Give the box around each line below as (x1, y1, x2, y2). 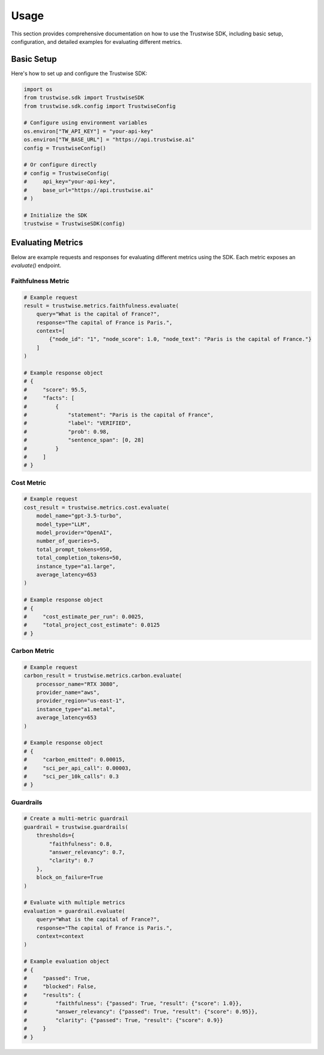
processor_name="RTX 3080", (36, 681, 119, 687)
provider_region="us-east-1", (36, 697, 125, 705)
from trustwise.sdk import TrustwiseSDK (23, 94, 144, 101)
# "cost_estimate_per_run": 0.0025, (23, 613, 144, 620)
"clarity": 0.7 (49, 857, 94, 864)
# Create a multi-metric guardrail (23, 815, 128, 822)
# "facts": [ (23, 395, 75, 401)
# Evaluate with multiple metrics (23, 899, 125, 906)
